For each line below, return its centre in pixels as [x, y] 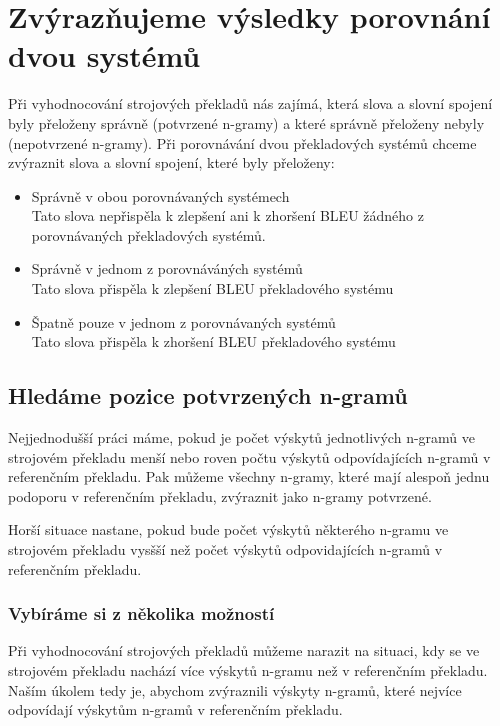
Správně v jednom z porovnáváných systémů [167, 268]
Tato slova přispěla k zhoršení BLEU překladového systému [213, 341]
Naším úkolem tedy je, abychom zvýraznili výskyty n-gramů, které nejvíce [235, 689]
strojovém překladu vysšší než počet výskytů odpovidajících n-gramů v [225, 549]
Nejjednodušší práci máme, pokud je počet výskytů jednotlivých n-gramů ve [242, 437]
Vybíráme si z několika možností [141, 613]
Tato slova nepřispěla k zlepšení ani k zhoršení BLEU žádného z [227, 215]
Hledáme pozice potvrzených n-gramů [208, 395]
